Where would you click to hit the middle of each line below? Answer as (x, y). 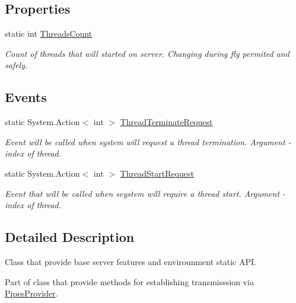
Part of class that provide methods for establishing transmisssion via (129, 281)
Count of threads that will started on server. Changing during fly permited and (147, 53)
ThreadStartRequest (157, 173)
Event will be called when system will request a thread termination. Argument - (148, 141)
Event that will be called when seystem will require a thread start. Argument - (145, 193)
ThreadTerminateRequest (166, 122)
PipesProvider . (31, 293)
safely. (16, 65)
